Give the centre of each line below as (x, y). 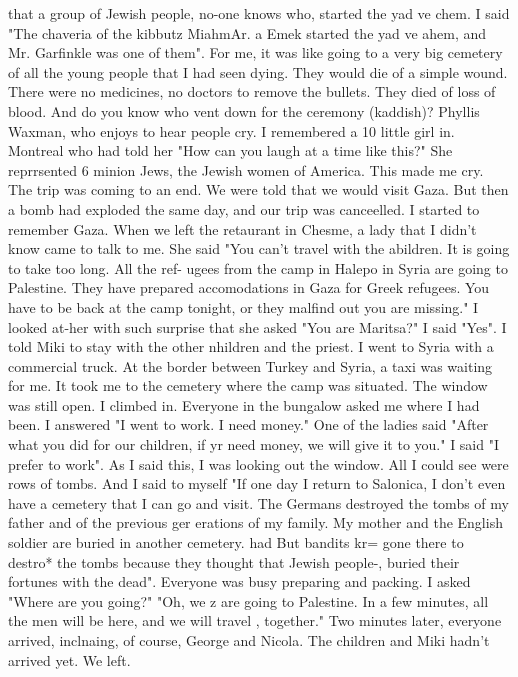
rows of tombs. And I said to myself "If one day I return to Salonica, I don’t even (257, 483)
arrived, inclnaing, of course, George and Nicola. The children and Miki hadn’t (249, 640)
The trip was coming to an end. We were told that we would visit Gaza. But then (258, 189)
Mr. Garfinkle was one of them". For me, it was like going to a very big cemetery (255, 52)
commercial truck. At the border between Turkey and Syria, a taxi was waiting (250, 365)
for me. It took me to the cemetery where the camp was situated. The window (248, 385)
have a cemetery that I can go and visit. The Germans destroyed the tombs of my (258, 502)
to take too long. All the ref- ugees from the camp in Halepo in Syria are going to (258, 267)
